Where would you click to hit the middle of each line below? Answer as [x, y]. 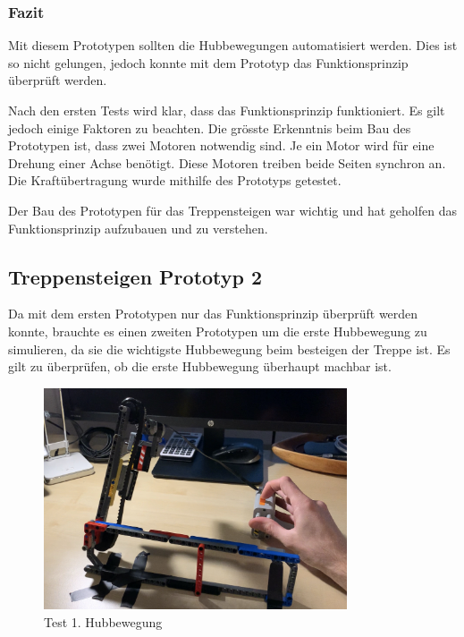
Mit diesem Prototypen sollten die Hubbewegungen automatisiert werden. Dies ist [233, 45]
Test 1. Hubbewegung [103, 621]
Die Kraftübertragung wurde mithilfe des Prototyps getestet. [175, 180]
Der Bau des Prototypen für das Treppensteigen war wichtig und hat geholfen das [232, 210]
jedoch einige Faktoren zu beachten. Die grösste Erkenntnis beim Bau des [210, 127]
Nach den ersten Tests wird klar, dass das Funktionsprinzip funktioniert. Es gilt [227, 110]
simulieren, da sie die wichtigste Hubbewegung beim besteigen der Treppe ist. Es [229, 348]
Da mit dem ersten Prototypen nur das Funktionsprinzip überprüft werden [213, 314]
